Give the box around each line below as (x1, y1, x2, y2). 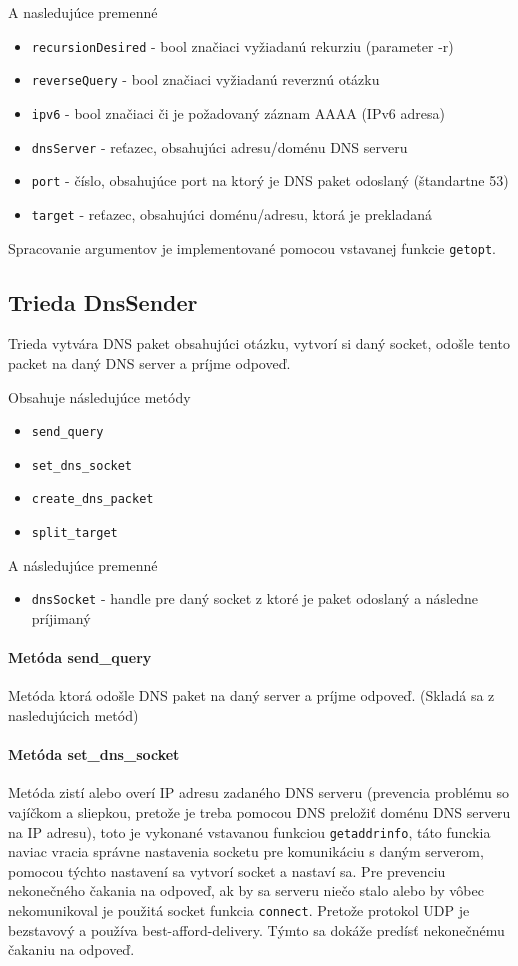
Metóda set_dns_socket (8, 744, 180, 765)
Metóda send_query (8, 647, 152, 668)
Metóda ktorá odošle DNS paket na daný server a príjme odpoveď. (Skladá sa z (8, 685, 495, 706)
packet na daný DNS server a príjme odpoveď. (8, 352, 291, 373)
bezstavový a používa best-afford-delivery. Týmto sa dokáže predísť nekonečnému (8, 919, 505, 940)
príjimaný (31, 608, 91, 629)
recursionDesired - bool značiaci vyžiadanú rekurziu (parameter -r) (31, 35, 454, 56)
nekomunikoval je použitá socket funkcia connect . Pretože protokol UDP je (8, 900, 470, 921)
